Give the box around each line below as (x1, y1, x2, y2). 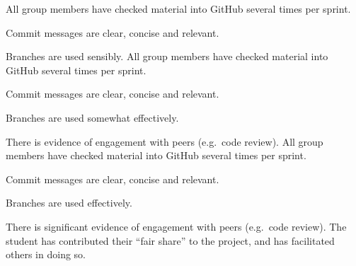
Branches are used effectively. (6, 195, 132, 210)
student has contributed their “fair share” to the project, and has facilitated (6, 233, 335, 248)
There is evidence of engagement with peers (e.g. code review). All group (6, 134, 323, 149)
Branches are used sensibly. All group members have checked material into (6, 49, 328, 64)
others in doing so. (6, 247, 86, 262)
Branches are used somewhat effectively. (6, 110, 179, 125)
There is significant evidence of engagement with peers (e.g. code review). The (6, 219, 347, 233)
